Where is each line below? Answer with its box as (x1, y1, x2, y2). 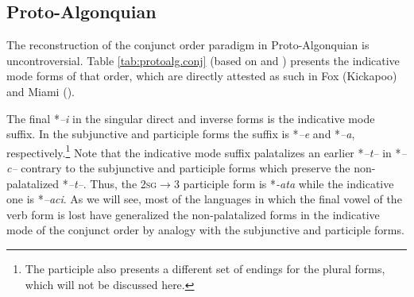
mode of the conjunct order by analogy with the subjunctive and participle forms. (6, 222, 404, 238)
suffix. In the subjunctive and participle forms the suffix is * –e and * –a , (6, 125, 355, 142)
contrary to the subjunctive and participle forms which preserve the (21, 160, 350, 176)
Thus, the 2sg (90, 175, 157, 191)
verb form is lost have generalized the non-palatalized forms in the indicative (6, 206, 380, 222)
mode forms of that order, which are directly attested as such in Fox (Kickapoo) (6, 67, 397, 84)
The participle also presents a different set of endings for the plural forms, (25, 260, 385, 276)
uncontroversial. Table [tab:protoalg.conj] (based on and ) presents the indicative (6, 52, 400, 68)
